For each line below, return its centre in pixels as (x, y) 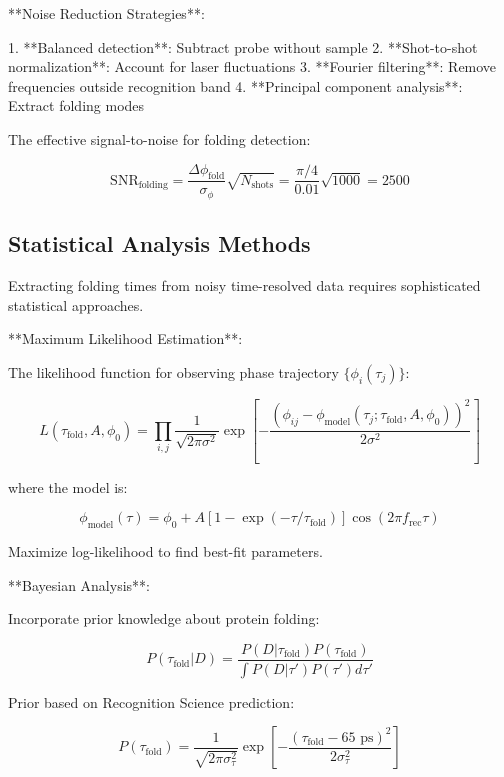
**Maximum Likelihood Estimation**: (125, 338)
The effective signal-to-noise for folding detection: (159, 138)
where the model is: (68, 486)
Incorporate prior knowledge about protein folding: (164, 618)
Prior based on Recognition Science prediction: (151, 701)
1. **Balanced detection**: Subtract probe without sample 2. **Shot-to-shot (243, 46)
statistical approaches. (76, 304)
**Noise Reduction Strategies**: (106, 13)
